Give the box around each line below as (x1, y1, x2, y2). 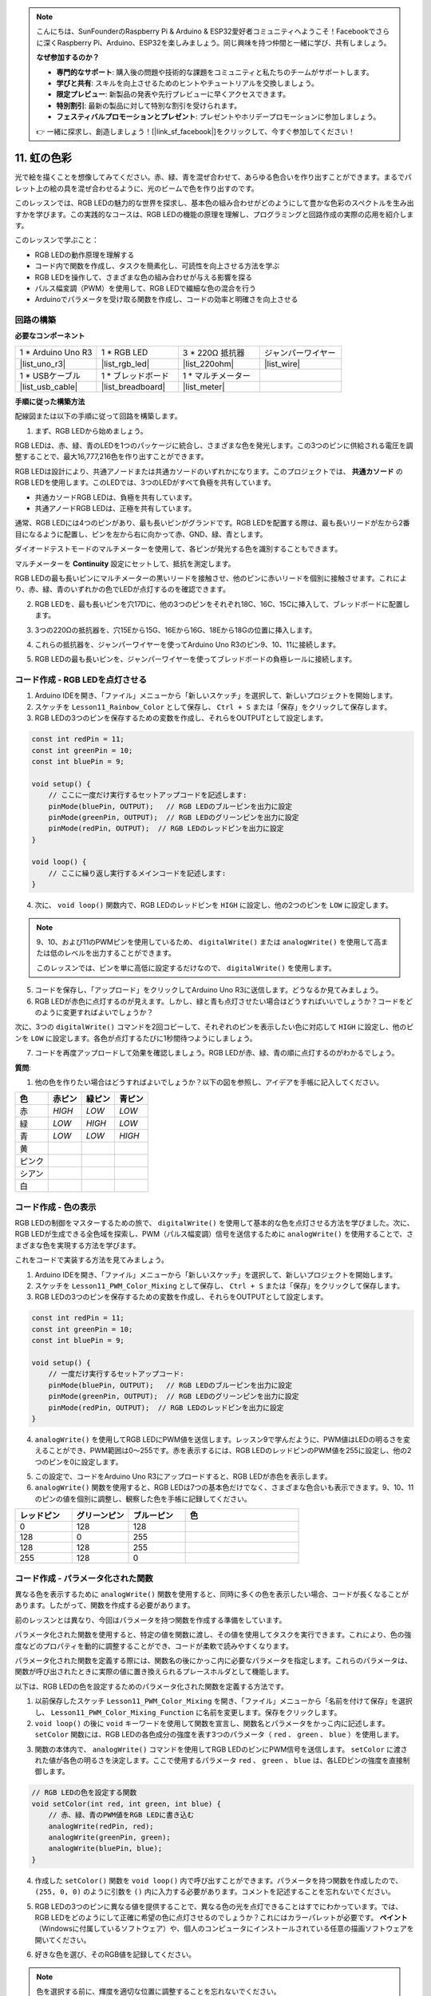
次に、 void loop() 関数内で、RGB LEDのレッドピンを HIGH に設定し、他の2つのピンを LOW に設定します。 (34, 901, 393, 910)
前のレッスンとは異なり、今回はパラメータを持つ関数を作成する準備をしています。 (14, 1615, 287, 1625)
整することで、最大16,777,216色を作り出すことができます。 (14, 452, 208, 461)
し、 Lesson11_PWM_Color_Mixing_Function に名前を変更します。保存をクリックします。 (34, 1707, 342, 1717)
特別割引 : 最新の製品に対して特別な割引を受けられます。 (56, 101, 242, 110)
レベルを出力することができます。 (64, 948, 176, 958)
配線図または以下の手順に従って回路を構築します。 (14, 411, 182, 421)
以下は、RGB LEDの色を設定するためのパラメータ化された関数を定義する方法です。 (14, 1681, 289, 1691)
